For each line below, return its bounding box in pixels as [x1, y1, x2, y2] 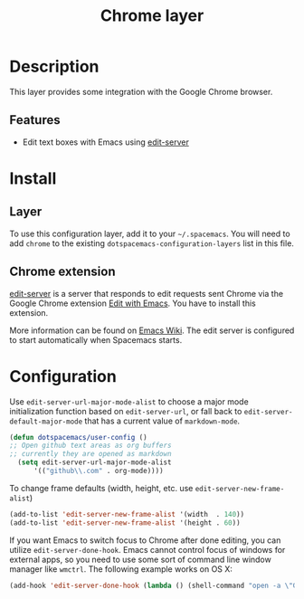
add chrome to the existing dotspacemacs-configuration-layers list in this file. [9, 237, 294, 249]
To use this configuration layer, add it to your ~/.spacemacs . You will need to [9, 228, 291, 239]
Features [9, 112, 61, 128]
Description [9, 56, 100, 77]
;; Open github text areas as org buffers [9, 441, 172, 451]
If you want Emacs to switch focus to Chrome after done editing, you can [9, 535, 281, 546]
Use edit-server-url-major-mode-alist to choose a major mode [9, 395, 249, 407]
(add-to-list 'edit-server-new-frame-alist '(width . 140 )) [9, 509, 245, 518]
